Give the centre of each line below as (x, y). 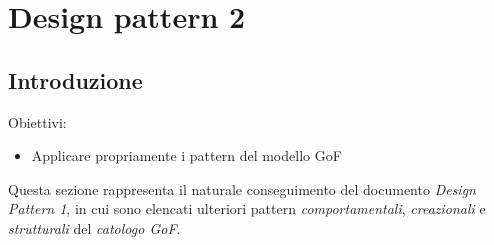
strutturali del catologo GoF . (94, 227)
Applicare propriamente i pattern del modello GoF (186, 155)
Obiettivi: (37, 121)
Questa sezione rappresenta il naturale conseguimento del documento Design (242, 188)
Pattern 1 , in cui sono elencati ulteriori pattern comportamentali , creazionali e (247, 208)
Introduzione (75, 79)
